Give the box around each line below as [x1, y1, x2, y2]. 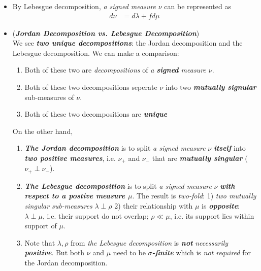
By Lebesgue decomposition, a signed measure [12, 1, 156, 11]
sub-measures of [24, 91, 74, 102]
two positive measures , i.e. [24, 152, 116, 163]
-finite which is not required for [152, 247, 251, 258]
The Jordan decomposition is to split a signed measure [24, 143, 206, 153]
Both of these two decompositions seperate [24, 82, 157, 92]
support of [24, 220, 57, 231]
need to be [113, 247, 146, 258]
